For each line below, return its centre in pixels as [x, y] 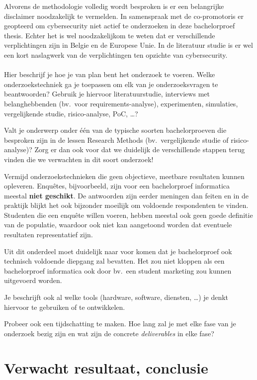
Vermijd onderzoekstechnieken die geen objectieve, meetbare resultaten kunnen [124, 176]
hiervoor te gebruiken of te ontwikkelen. [65, 307]
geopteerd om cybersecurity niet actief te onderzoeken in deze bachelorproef [120, 26]
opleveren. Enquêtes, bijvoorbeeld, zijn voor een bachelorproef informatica [117, 186]
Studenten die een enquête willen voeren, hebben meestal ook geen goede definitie [128, 215]
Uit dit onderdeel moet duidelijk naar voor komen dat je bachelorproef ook [118, 251]
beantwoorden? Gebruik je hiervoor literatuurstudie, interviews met [107, 94]
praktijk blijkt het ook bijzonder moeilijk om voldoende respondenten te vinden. [126, 205]
